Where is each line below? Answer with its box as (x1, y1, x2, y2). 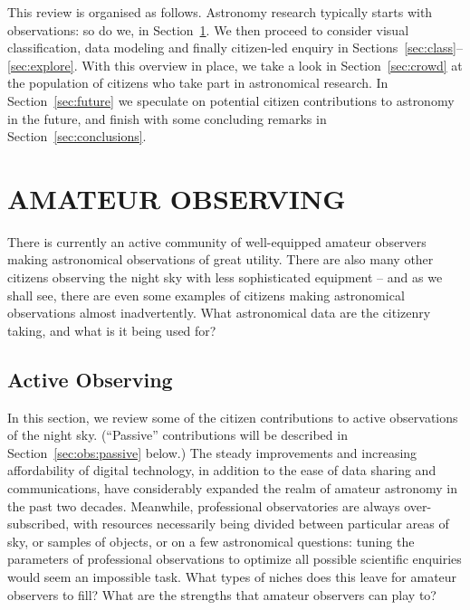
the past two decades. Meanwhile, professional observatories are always (7, 496, 400, 515)
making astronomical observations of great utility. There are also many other (7, 250, 434, 269)
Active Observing (7, 365, 173, 393)
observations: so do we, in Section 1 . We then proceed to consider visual (7, 20, 409, 39)
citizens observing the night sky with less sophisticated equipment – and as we (7, 268, 443, 287)
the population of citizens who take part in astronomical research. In (7, 73, 388, 92)
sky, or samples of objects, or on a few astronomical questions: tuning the (7, 531, 415, 550)
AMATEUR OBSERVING (7, 179, 346, 216)
